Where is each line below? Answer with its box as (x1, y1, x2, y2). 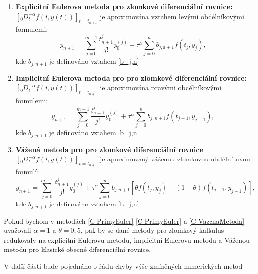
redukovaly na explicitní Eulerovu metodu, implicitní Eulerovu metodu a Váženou (4, 234, 250, 245)
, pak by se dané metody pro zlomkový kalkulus (80, 225, 224, 235)
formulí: (15, 166, 39, 177)
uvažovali (4, 225, 31, 235)
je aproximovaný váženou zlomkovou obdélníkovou (99, 154, 250, 164)
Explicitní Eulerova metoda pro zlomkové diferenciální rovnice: (15, 1, 233, 11)
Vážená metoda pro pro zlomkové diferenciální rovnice (15, 144, 203, 154)
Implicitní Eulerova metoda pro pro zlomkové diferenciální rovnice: (15, 72, 247, 83)
